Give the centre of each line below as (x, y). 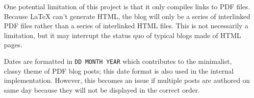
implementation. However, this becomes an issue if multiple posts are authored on (127, 80)
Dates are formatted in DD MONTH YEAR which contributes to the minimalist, (118, 61)
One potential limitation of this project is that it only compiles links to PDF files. (127, 6)
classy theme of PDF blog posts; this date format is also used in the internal (119, 70)
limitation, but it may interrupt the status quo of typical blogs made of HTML (123, 35)
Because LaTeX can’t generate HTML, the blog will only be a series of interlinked (127, 16)
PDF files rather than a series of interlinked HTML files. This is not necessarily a (126, 26)
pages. (13, 45)
